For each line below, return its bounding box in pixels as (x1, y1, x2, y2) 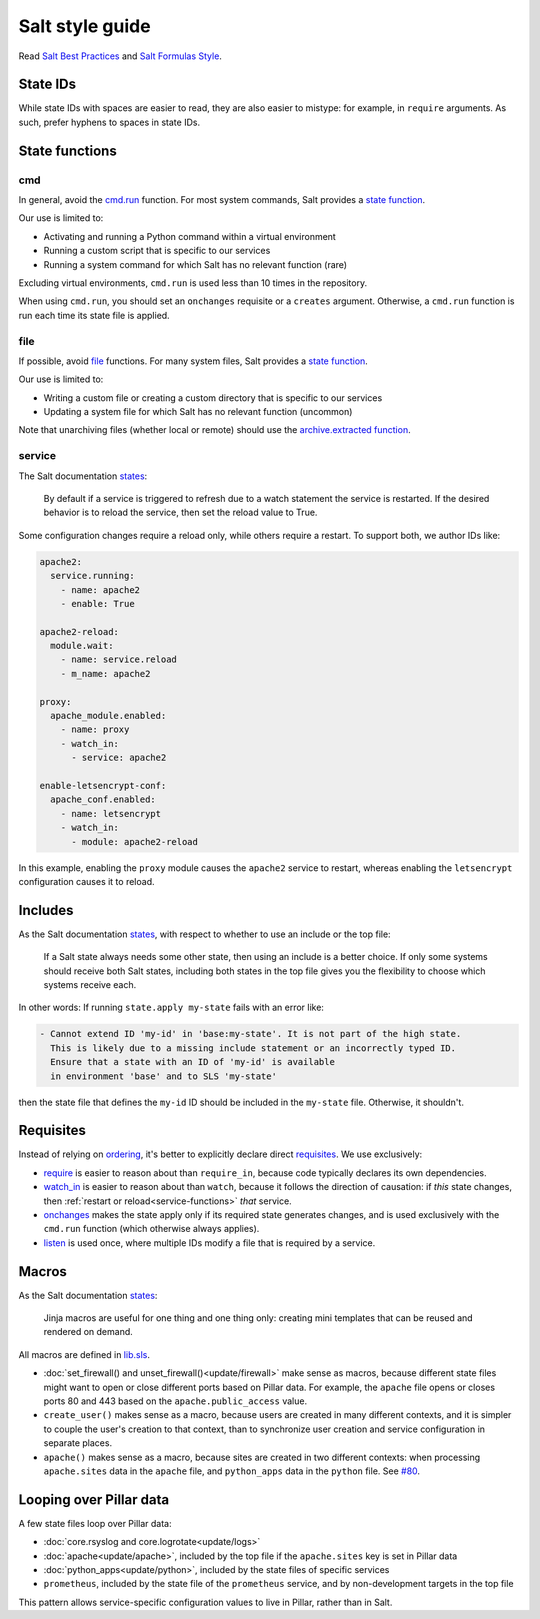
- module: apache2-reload (71, 836, 199, 847)
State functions (18, 142, 117, 159)
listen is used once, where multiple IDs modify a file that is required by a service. (43, 1236, 376, 1249)
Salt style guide (18, 15, 151, 37)
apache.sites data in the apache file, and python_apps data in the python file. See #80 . (43, 1465, 420, 1477)
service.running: (50, 570, 135, 582)
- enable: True (60, 598, 135, 609)
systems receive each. (43, 979, 137, 990)
